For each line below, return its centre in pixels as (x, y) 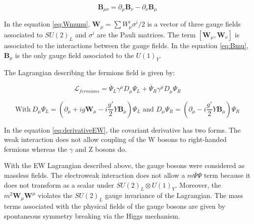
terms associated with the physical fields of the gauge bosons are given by (115, 206)
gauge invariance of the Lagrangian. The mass (174, 195)
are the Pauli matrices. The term (146, 34)
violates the (55, 195)
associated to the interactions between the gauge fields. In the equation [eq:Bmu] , (126, 45)
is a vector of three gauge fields (194, 24)
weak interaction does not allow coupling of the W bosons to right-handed (115, 139)
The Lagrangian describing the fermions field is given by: (89, 72)
